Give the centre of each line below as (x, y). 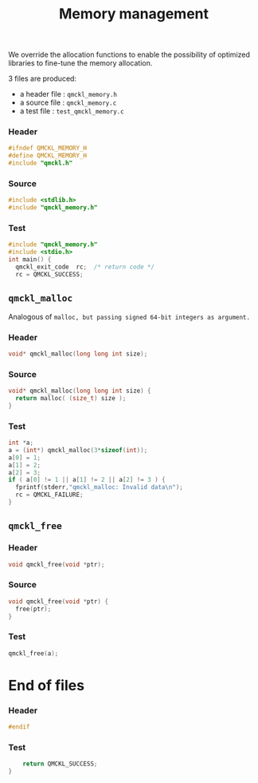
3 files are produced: (43, 79)
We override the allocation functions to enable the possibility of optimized (129, 55)
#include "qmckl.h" (41, 163)
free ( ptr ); (33, 609)
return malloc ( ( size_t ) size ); (71, 398)
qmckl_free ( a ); (33, 653)
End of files (47, 685)
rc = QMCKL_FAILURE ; (49, 495)
